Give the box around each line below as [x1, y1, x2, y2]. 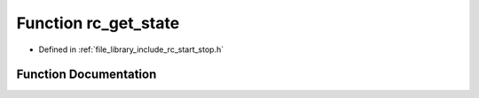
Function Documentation [16, 67, 157, 82]
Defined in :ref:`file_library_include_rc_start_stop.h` [38, 44, 224, 55]
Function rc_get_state [16, 13, 180, 33]
